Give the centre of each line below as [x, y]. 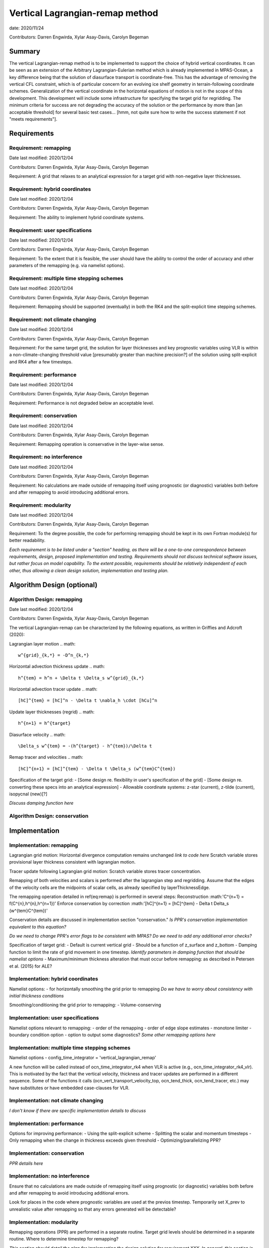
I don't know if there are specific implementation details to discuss [78, 1110]
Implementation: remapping [44, 845]
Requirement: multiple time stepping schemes [66, 278]
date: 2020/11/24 [27, 28]
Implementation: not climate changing [56, 1101]
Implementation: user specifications [54, 1018]
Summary [25, 51]
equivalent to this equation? [38, 927]
